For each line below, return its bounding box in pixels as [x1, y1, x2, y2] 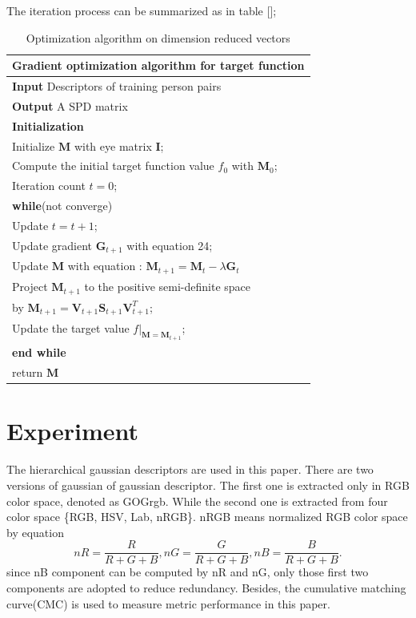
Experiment [6, 414, 139, 447]
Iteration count [12, 177, 86, 194]
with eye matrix [74, 137, 152, 154]
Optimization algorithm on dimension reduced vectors [26, 29, 290, 46]
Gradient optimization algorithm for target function [12, 57, 305, 74]
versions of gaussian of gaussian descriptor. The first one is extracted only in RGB [6, 476, 410, 493]
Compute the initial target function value [12, 157, 214, 174]
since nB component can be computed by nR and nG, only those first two [6, 563, 369, 580]
